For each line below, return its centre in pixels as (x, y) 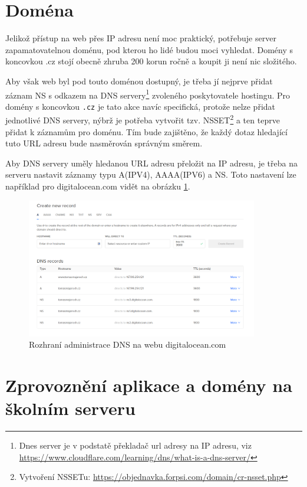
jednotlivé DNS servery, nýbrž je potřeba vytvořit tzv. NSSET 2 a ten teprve (143, 119)
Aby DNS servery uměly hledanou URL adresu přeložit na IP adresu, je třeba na (151, 163)
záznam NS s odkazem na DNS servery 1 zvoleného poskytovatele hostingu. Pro (148, 94)
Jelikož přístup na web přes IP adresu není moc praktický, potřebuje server (141, 38)
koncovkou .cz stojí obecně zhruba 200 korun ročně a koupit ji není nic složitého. (151, 61)
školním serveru (70, 408)
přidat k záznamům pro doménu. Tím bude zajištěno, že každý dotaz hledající (146, 131)
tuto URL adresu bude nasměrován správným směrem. (104, 143)
